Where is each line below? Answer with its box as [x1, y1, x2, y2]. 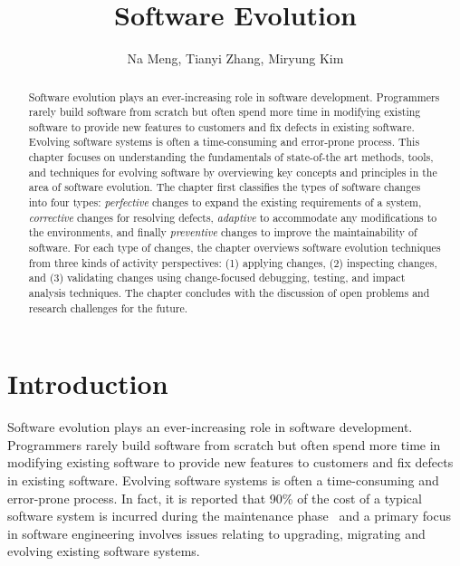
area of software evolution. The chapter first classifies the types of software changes [28, 179, 421, 195]
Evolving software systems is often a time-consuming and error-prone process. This [28, 134, 420, 149]
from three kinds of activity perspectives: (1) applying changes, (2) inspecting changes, [28, 254, 437, 270]
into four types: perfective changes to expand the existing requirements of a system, [28, 195, 422, 210]
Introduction [7, 365, 168, 402]
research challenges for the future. [28, 300, 188, 315]
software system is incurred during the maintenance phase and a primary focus [7, 506, 451, 525]
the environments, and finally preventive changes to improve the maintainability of [28, 225, 417, 240]
